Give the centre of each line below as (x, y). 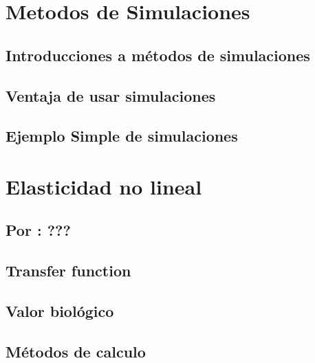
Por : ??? (38, 230)
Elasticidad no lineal (104, 186)
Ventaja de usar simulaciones (111, 95)
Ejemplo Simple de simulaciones (122, 136)
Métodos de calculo (76, 351)
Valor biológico (60, 311)
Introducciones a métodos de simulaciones (158, 55)
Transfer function (68, 271)
